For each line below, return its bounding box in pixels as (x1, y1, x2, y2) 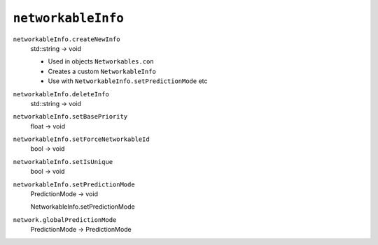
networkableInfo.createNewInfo (13, 35, 120, 43)
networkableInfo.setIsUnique (13, 158, 113, 165)
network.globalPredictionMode (13, 216, 117, 223)
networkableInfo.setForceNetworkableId (13, 135, 150, 143)
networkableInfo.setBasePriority (13, 112, 128, 121)
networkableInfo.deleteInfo (13, 90, 110, 98)
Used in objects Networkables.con (48, 57, 154, 66)
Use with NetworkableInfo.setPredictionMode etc (48, 77, 208, 85)
